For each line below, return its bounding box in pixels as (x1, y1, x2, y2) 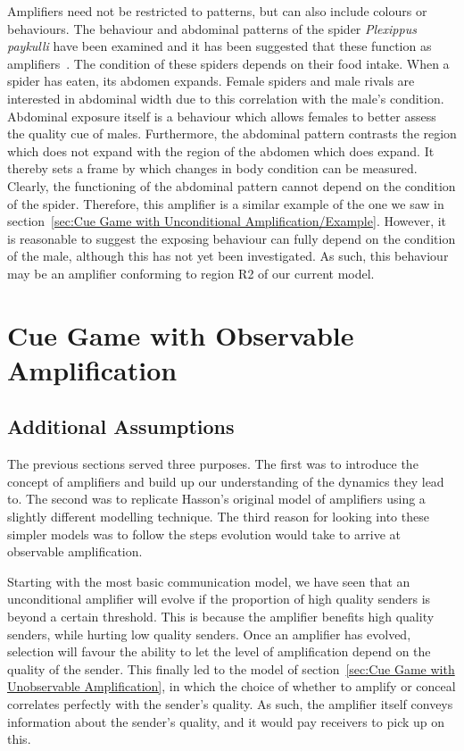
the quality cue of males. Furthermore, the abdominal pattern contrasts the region (7, 124, 457, 143)
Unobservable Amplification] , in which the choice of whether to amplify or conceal (7, 677, 456, 696)
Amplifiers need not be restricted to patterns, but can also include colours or (7, 2, 427, 20)
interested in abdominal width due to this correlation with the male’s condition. (7, 88, 444, 107)
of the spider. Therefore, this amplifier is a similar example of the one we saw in (7, 194, 444, 213)
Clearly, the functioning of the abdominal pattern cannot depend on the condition (7, 176, 456, 195)
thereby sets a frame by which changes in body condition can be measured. (7, 159, 418, 178)
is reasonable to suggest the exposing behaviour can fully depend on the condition (7, 229, 456, 247)
